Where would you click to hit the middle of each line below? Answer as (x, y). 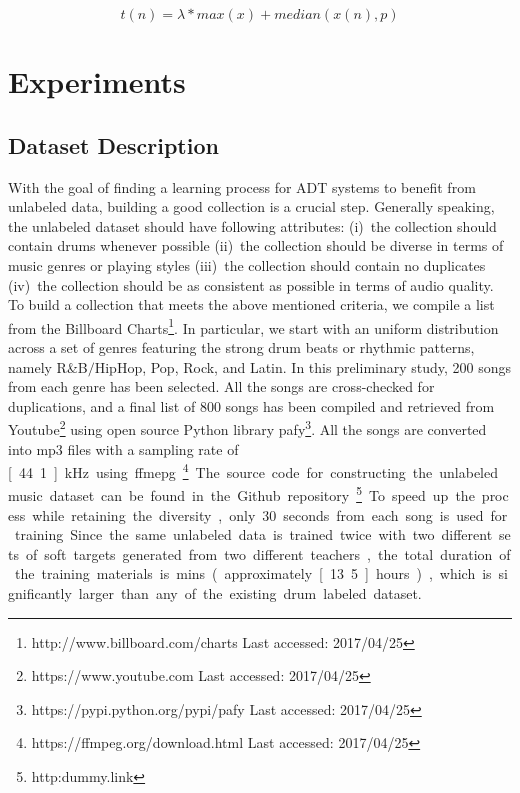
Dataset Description (113, 144)
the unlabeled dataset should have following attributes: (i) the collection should (252, 225)
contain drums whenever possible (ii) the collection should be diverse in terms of (256, 245)
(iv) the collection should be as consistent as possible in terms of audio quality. (251, 284)
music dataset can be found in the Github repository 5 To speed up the (241, 494)
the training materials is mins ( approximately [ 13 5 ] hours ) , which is (253, 573)
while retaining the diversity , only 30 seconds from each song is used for (270, 514)
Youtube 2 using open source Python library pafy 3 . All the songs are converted (247, 428)
